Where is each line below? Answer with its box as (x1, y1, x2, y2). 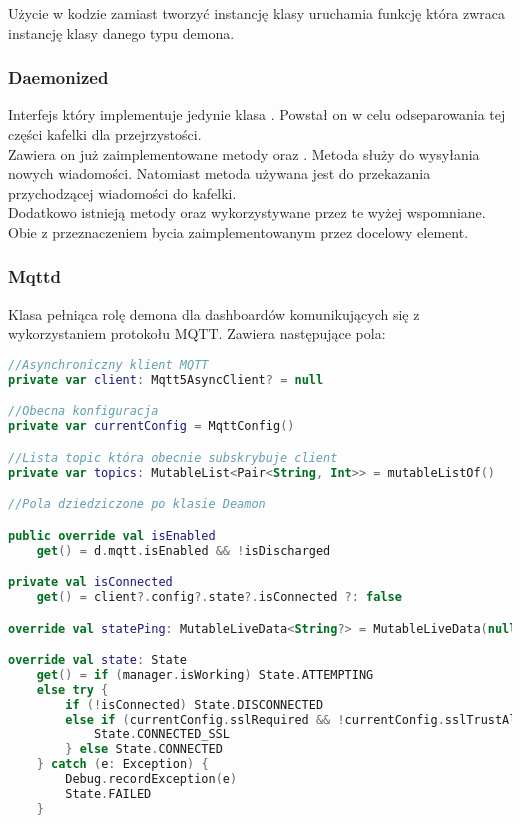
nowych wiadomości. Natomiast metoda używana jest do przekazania (8, 163, 431, 184)
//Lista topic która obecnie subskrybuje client (8, 450, 338, 465)
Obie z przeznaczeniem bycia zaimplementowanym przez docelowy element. (8, 221, 469, 242)
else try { (36, 682, 109, 697)
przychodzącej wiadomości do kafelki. (8, 182, 237, 203)
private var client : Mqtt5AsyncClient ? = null (8, 372, 324, 387)
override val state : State (8, 653, 188, 668)
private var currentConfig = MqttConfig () (8, 419, 295, 434)
